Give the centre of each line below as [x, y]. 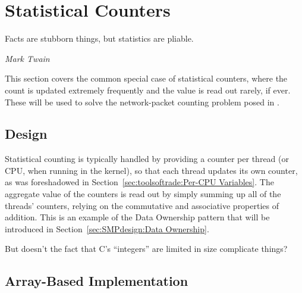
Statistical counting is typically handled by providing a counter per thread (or [147, 159]
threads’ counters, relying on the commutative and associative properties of [142, 205]
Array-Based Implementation [97, 281]
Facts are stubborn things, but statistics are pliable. [99, 38]
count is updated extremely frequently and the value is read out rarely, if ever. [148, 90]
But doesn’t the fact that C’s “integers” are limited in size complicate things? [146, 249]
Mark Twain [27, 58]
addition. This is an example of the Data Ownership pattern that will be [137, 217]
